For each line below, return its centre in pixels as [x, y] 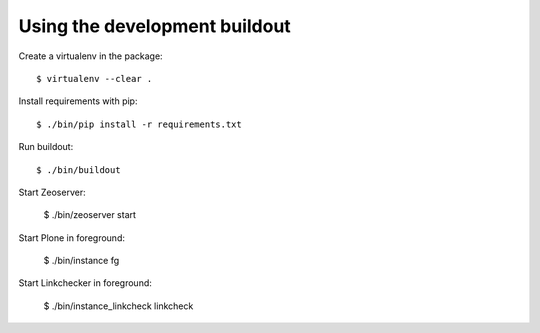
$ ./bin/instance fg [81, 261]
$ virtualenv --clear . [94, 78]
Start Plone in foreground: [71, 237]
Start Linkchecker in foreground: [85, 283]
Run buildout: [46, 147]
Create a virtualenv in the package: [91, 56]
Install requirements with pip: [78, 101]
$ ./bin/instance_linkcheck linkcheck [118, 306]
